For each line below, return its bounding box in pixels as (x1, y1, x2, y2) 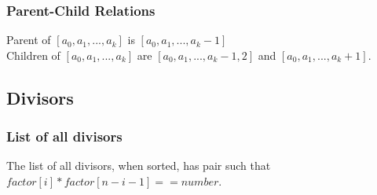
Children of (6, 46, 60, 63)
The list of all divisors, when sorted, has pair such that (6, 157, 271, 174)
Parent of (6, 31, 51, 48)
